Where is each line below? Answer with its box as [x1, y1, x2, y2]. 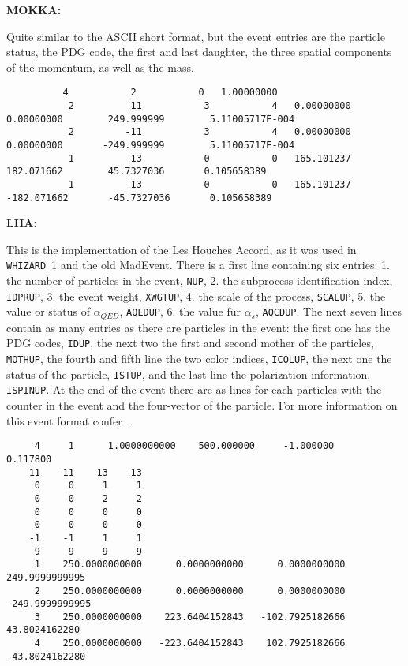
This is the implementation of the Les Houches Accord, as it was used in [6, 241, 357, 257]
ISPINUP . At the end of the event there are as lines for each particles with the [6, 381, 382, 398]
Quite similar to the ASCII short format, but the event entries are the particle [6, 28, 385, 44]
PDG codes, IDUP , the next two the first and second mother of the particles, [6, 335, 374, 351]
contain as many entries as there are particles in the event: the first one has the [6, 319, 391, 335]
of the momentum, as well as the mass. [6, 58, 194, 75]
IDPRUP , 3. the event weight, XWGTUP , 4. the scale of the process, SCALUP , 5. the [6, 287, 386, 304]
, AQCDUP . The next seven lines [255, 303, 402, 320]
